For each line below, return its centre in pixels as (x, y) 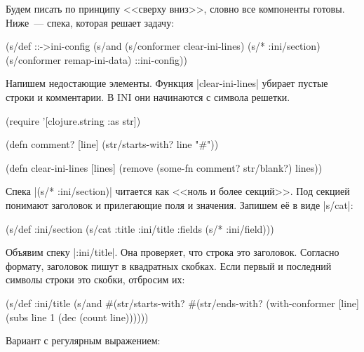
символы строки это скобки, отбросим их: (95, 279)
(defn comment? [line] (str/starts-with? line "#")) (112, 144)
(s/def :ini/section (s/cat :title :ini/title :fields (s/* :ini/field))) (140, 228)
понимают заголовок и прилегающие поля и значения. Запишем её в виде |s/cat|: (180, 204)
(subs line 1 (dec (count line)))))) (77, 317)
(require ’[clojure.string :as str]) (73, 120)
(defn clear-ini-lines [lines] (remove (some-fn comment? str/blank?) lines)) (164, 167)
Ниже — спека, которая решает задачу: (90, 22)
